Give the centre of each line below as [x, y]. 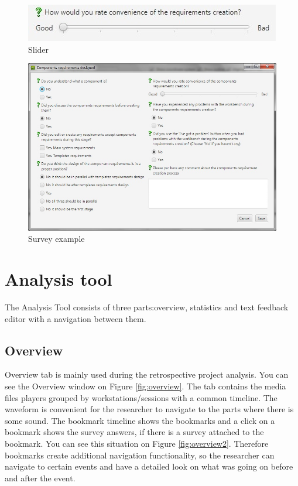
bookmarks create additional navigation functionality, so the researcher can [140, 455]
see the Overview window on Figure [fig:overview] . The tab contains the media [145, 386]
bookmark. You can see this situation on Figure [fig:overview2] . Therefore [137, 443]
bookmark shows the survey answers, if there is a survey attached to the [134, 432]
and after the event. [40, 478]
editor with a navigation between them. [76, 318]
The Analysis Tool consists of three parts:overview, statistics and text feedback [147, 307]
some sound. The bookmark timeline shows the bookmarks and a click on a [140, 420]
